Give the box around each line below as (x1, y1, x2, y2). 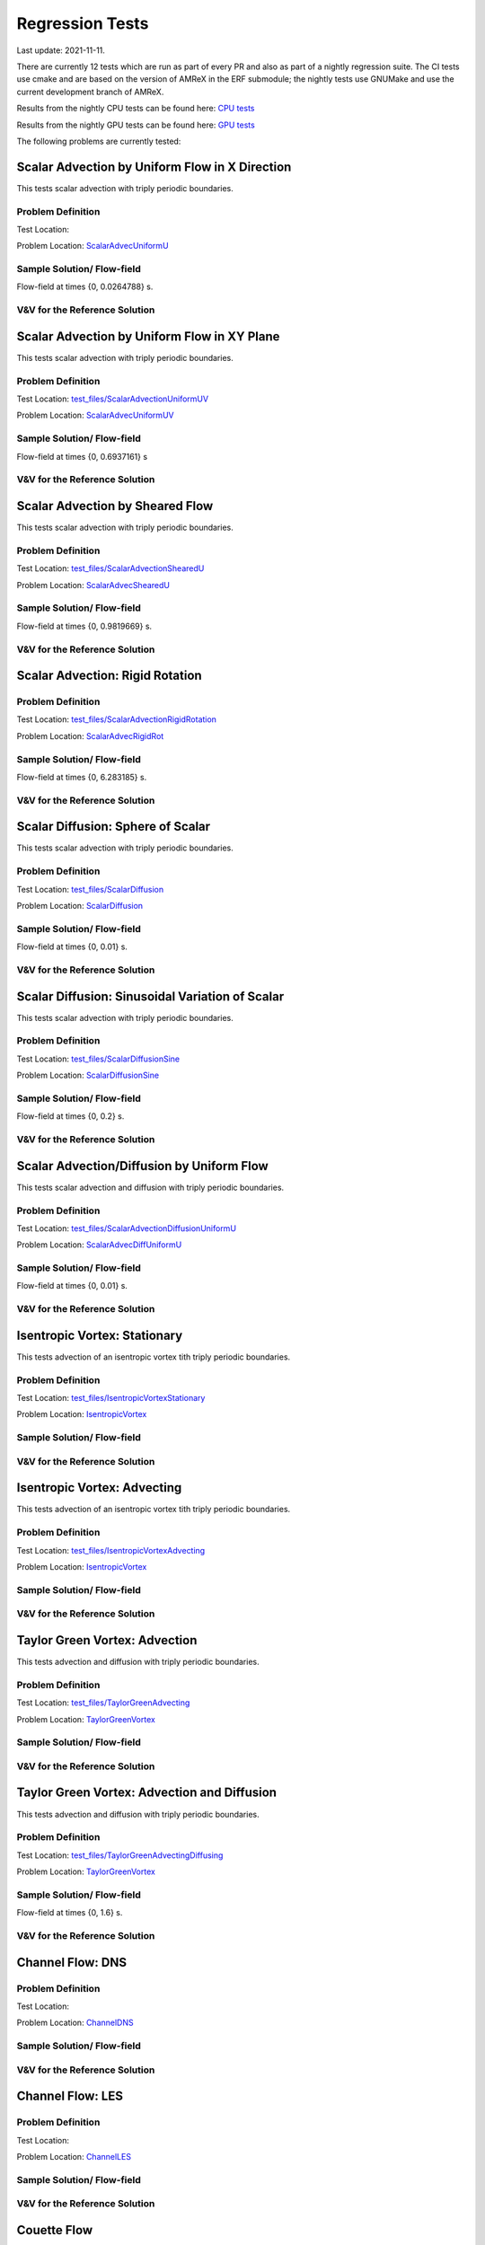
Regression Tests (16, 13, 149, 33)
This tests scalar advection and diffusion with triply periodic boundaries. (16, 1182, 285, 1193)
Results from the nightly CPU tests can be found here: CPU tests (16, 103, 255, 114)
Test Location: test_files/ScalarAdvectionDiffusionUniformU (16, 1222, 237, 1234)
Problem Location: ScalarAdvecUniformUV (16, 409, 174, 421)
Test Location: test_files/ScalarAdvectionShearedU (16, 563, 205, 574)
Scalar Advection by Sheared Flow (16, 498, 214, 514)
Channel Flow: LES (16, 2089, 123, 2104)
